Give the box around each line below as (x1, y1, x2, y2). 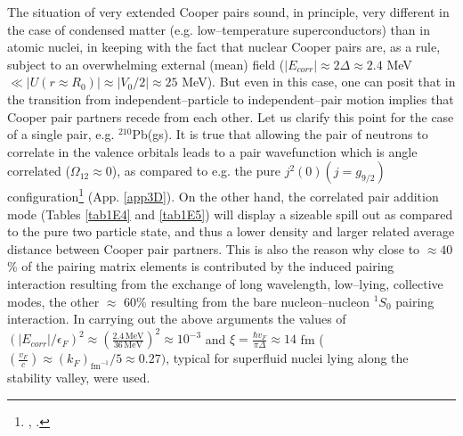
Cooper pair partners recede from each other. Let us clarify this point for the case (7, 107, 454, 126)
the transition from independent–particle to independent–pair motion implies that (7, 89, 454, 108)
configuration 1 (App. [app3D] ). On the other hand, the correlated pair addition (7, 185, 439, 205)
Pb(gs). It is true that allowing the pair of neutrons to (132, 125, 428, 144)
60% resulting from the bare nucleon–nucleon (124, 292, 370, 310)
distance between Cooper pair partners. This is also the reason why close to (7, 239, 420, 258)
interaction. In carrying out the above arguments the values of (7, 309, 346, 328)
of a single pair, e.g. (7, 125, 115, 144)
